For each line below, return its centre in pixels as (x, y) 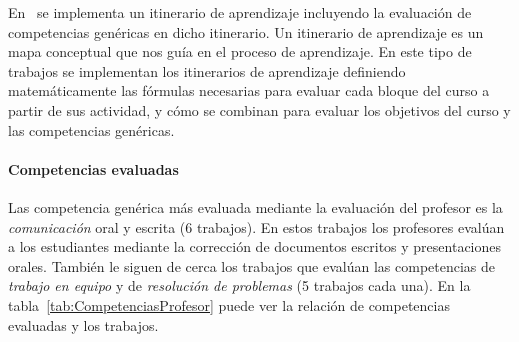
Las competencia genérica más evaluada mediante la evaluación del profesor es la (255, 206)
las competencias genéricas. (91, 129)
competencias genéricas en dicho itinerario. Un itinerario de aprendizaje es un (246, 31)
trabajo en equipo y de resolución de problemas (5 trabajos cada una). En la (239, 285)
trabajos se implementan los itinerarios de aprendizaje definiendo (207, 70)
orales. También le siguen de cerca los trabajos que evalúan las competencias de (252, 265)
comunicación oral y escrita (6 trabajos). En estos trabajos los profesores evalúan (256, 226)
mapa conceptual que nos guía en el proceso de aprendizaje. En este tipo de (240, 51)
